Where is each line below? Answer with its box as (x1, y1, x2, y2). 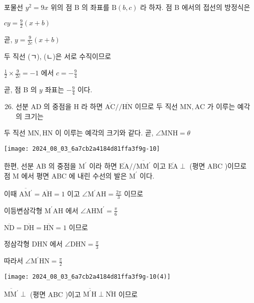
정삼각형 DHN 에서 (4, 239, 63, 249)
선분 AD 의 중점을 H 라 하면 (15, 101, 103, 112)
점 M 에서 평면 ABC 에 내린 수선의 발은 (4, 170, 127, 181)
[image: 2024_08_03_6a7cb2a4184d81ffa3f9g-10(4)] (4, 273, 171, 280)
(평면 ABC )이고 (30, 289, 81, 299)
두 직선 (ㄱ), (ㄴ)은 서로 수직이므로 (4, 51, 111, 61)
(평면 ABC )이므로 (189, 161, 247, 171)
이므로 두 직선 (135, 101, 178, 112)
